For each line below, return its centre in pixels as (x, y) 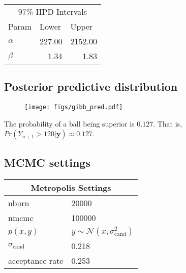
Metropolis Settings (71, 187)
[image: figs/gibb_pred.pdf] (74, 107)
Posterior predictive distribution (91, 86)
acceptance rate (36, 260)
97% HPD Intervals (53, 11)
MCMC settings (47, 162)
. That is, (168, 123)
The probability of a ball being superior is (69, 123)
